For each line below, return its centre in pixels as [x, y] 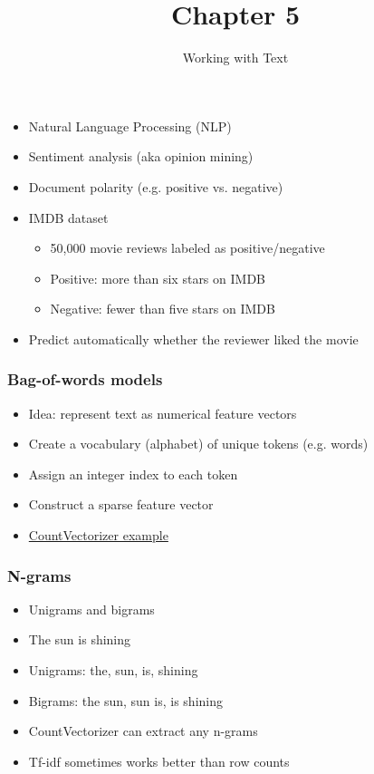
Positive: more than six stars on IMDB [158, 278]
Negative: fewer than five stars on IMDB [163, 309]
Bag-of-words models [85, 379]
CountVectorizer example [98, 535]
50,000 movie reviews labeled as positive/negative [187, 248]
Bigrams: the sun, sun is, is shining [125, 700]
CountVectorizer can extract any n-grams [143, 731]
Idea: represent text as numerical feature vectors [163, 413]
